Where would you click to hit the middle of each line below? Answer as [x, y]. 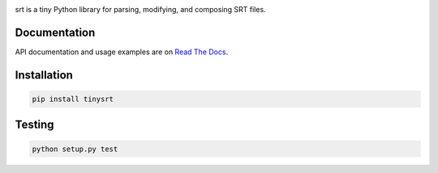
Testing [34, 125]
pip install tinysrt [73, 99]
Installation [44, 75]
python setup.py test [75, 149]
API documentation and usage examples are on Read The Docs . [122, 52]
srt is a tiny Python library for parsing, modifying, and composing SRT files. [141, 9]
